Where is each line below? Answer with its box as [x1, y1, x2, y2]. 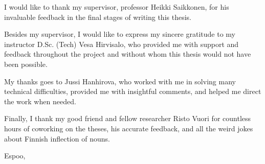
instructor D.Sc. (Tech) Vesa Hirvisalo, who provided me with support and [4, 38, 239, 49]
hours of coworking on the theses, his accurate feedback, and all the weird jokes [4, 123, 253, 133]
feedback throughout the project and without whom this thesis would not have [4, 49, 251, 59]
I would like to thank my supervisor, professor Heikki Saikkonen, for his [4, 2, 229, 12]
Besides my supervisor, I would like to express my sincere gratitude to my [4, 29, 235, 39]
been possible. [4, 58, 48, 69]
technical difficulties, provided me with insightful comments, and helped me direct [4, 86, 261, 97]
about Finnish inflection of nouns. [4, 133, 110, 144]
